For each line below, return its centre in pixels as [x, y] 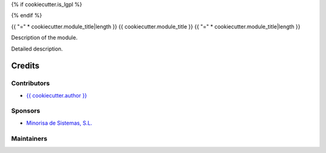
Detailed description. [37, 49]
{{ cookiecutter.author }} [57, 95]
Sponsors [26, 111]
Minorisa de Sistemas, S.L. [59, 123]
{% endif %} [27, 16]
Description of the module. [44, 38]
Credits [25, 66]
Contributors [30, 83]
